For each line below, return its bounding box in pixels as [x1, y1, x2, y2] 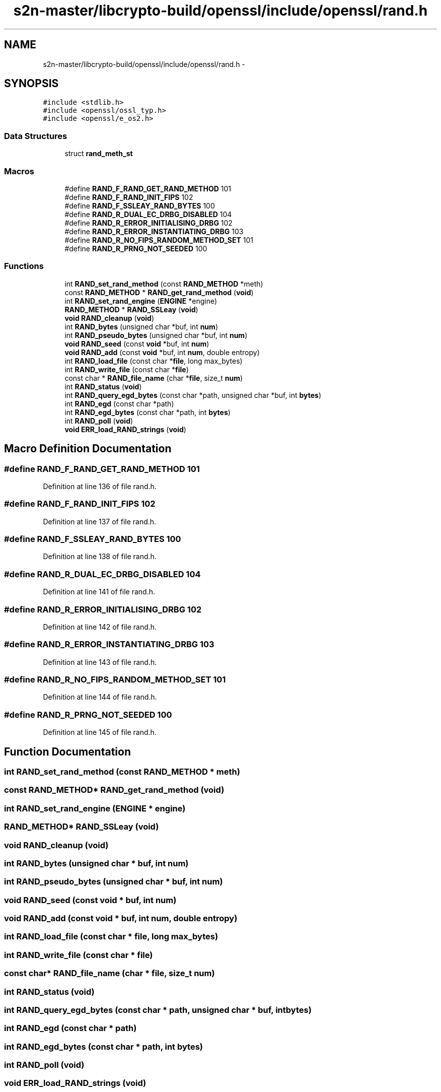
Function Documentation [4, 745, 131, 758]
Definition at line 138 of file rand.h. [43, 552, 157, 561]
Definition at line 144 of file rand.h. [43, 693, 157, 702]
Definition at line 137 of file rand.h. [43, 517, 157, 526]
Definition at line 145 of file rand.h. [43, 728, 157, 737]
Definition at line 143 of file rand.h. [43, 657, 157, 666]
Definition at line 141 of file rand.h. [43, 587, 155, 596]
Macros [4, 166, 34, 176]
